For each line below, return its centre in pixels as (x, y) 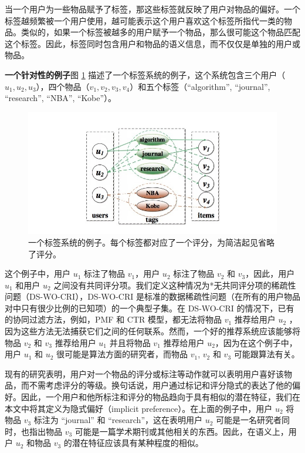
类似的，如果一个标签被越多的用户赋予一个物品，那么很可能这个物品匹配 (160, 32)
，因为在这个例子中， (256, 342)
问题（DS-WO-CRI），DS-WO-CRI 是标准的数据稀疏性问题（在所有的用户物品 (152, 296)
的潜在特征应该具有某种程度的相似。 (133, 443)
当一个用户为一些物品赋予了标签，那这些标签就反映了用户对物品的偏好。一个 (152, 9)
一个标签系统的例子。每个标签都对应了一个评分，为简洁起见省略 (151, 242)
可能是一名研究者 (249, 420)
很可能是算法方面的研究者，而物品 (122, 354)
